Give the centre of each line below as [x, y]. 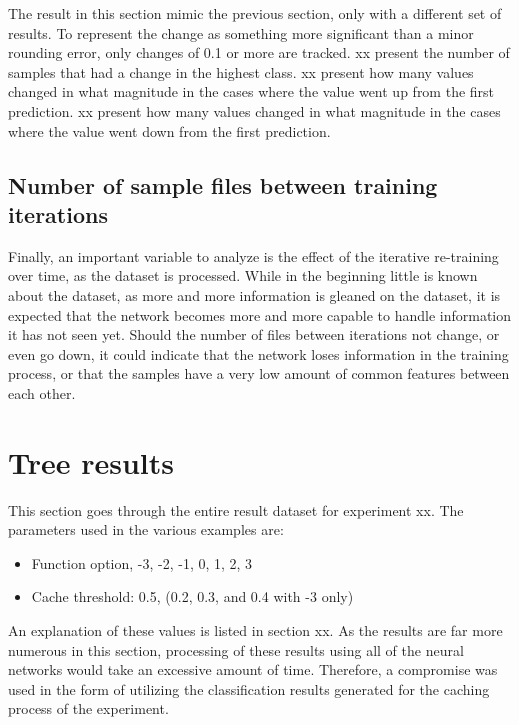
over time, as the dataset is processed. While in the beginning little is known [243, 275]
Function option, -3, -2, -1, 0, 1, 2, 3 [142, 562]
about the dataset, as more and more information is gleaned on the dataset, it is [254, 294]
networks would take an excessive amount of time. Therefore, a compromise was [253, 669]
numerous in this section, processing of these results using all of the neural [236, 649]
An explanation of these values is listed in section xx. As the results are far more [255, 630]
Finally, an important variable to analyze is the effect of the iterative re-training [253, 255]
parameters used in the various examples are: [146, 529]
